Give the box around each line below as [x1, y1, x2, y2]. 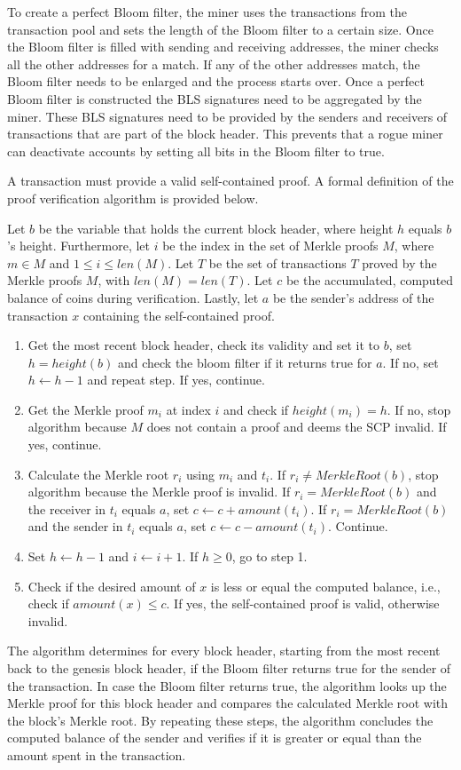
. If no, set [382, 353, 439, 371]
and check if [223, 400, 289, 418]
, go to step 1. [231, 547, 308, 566]
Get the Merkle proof [27, 400, 144, 418]
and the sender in [27, 517, 123, 536]
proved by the [362, 253, 437, 272]
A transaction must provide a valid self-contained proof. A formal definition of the [7, 171, 454, 190]
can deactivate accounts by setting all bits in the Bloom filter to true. [7, 141, 385, 160]
